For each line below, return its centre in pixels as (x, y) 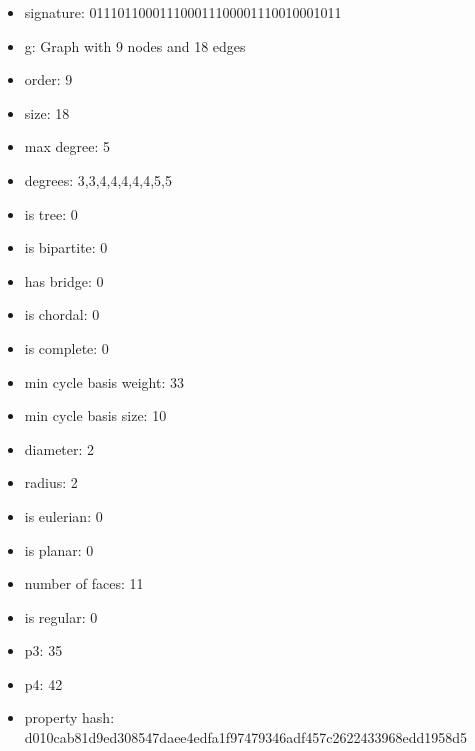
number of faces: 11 (84, 583)
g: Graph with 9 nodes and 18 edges (135, 45)
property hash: (69, 717)
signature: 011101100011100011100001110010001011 (183, 12)
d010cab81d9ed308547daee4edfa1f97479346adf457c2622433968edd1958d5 (245, 737)
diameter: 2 (59, 448)
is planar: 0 (59, 549)
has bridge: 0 (64, 280)
